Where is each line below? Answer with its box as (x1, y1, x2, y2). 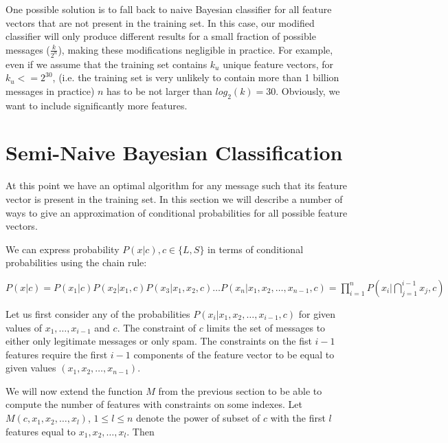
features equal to (5, 424, 76, 438)
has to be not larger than (107, 83, 212, 98)
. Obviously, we (276, 83, 340, 98)
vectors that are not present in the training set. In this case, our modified (5, 15, 315, 30)
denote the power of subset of (136, 411, 260, 425)
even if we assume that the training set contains (5, 56, 208, 71)
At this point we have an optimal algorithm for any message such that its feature (5, 178, 348, 193)
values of (5, 320, 42, 334)
